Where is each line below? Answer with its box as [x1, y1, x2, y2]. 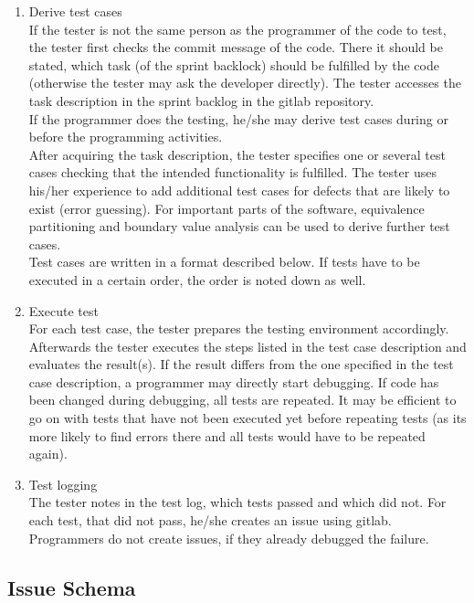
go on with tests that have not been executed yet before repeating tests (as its [28, 408, 467, 428]
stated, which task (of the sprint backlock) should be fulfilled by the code [28, 55, 439, 74]
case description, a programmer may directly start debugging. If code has [28, 372, 439, 391]
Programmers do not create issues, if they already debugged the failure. [28, 528, 429, 547]
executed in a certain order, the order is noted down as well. [28, 270, 366, 289]
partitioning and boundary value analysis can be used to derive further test [28, 217, 450, 236]
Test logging [28, 474, 98, 493]
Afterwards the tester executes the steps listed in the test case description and [28, 336, 467, 355]
